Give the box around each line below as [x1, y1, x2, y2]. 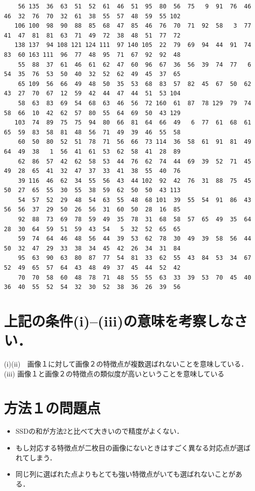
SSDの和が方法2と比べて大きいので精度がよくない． [15, 426, 183, 436]
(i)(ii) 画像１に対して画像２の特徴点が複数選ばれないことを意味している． [4, 359, 248, 369]
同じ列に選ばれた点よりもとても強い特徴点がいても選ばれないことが [15, 469, 235, 479]
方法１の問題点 [4, 397, 101, 417]
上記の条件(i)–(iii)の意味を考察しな [4, 311, 234, 330]
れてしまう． [15, 452, 57, 462]
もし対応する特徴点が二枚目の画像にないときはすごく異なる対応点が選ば [15, 443, 251, 453]
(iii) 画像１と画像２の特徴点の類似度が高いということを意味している [4, 368, 224, 378]
